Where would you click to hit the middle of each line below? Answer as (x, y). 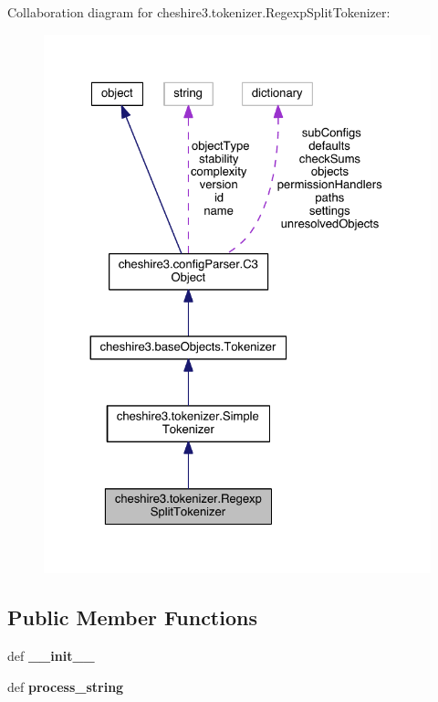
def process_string (66, 686)
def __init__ (51, 656)
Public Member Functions (132, 617)
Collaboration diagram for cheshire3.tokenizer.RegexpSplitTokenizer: (199, 12)
